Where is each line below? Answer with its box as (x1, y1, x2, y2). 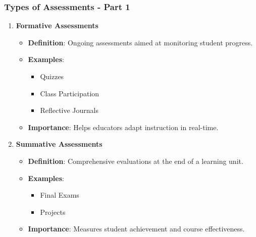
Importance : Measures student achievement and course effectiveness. (28, 223, 245, 234)
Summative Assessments (16, 139, 103, 149)
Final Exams (40, 190, 79, 200)
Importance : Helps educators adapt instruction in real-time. (28, 122, 219, 132)
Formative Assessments (16, 20, 98, 31)
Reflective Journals (40, 105, 99, 115)
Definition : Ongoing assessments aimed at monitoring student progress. (28, 37, 253, 47)
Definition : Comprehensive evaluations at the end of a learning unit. (28, 155, 243, 166)
